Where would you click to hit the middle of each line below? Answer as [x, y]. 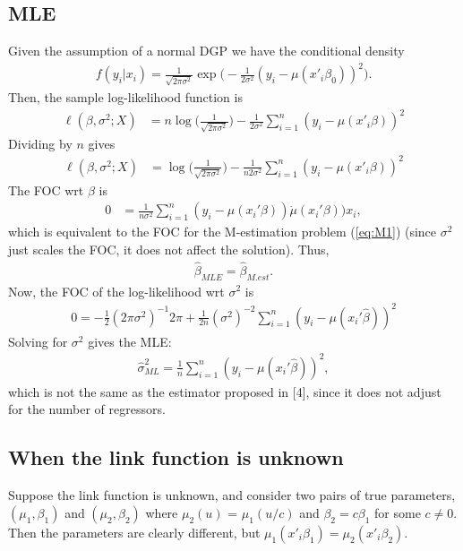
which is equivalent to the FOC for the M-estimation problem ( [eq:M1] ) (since [223, 232]
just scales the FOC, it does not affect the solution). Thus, [169, 249]
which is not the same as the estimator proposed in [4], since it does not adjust [225, 391]
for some [398, 512]
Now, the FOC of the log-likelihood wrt [116, 291]
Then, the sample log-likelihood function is [125, 97]
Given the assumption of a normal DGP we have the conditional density [206, 51]
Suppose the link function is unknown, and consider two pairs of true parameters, [232, 495]
